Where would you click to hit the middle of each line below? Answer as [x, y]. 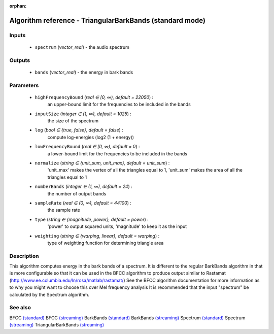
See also [20, 308]
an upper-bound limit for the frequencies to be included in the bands [119, 105]
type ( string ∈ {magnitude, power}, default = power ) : [92, 219]
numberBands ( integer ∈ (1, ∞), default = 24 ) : [84, 187]
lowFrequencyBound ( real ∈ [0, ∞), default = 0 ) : [87, 147]
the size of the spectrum [73, 121]
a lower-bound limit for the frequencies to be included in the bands [117, 154]
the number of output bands [77, 193]
